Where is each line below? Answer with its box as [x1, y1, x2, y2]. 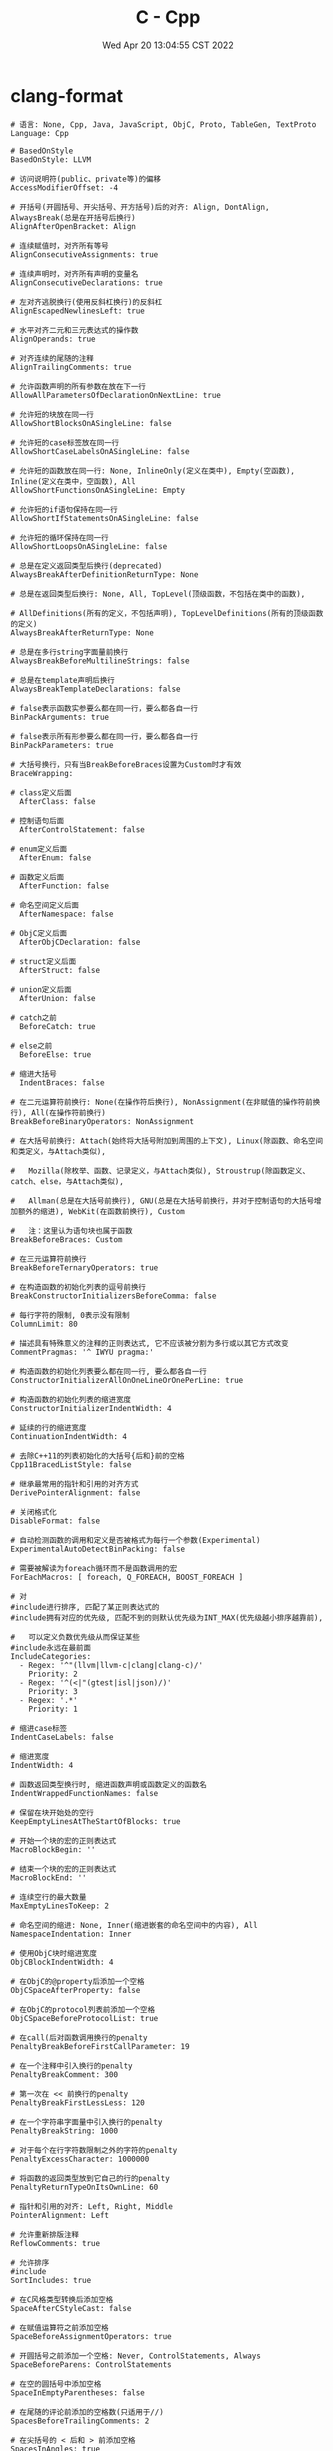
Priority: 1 [28, 1704, 78, 1714]
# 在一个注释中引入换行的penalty [10, 2061, 133, 2071]
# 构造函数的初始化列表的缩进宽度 [10, 1394, 132, 1405]
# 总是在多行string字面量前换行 [10, 647, 129, 657]
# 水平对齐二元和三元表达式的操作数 [10, 325, 139, 335]
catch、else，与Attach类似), [10, 1176, 125, 1186]
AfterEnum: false [19, 852, 92, 863]
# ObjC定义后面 [10, 928, 68, 938]
